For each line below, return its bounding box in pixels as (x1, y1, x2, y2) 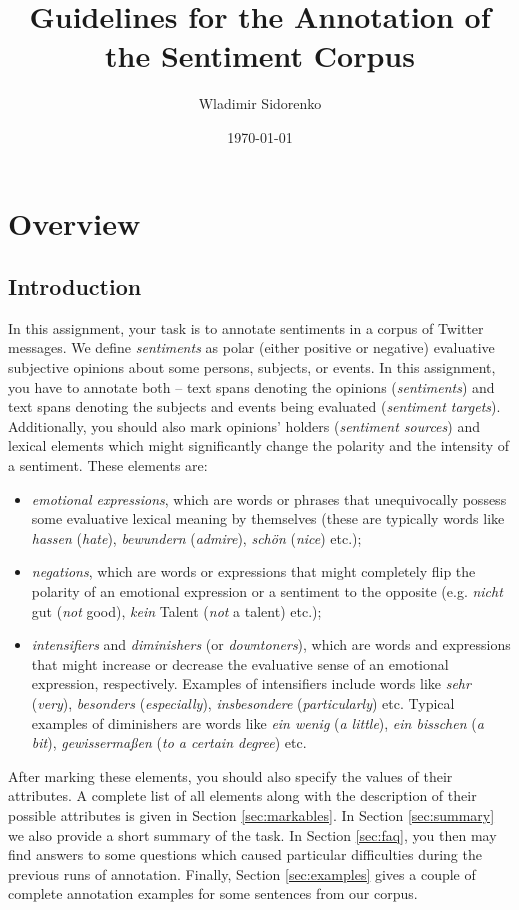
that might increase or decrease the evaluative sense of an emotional (31, 653, 449, 674)
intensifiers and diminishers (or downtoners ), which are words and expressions (31, 634, 511, 655)
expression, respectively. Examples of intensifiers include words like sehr (31, 673, 471, 694)
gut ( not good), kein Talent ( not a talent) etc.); (31, 600, 322, 621)
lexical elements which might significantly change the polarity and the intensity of (8, 435, 510, 456)
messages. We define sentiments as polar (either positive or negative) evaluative (8, 337, 495, 358)
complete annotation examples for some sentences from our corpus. (8, 883, 418, 904)
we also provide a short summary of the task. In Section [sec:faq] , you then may (8, 824, 497, 845)
